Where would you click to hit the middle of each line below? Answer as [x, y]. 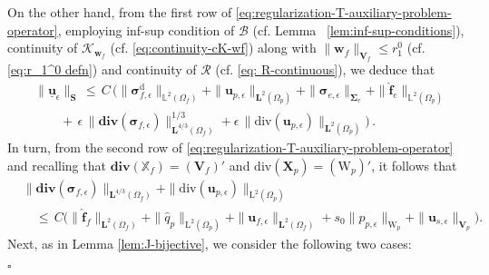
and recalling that [57, 165]
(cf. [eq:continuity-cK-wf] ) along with [213, 48]
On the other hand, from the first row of [120, 12]
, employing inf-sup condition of [146, 29]
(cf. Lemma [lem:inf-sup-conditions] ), [358, 29]
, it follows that [414, 165]
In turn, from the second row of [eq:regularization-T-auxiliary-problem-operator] [230, 147]
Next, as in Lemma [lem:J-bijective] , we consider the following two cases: [210, 243]
